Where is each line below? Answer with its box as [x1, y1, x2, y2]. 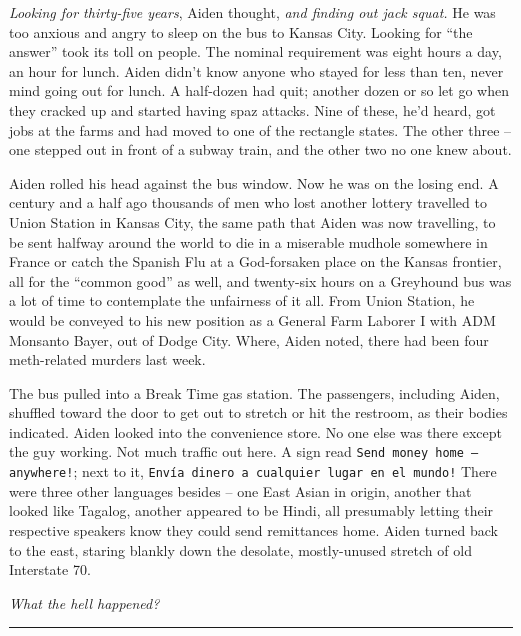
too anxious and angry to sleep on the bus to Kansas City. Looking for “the [9, 21, 473, 42]
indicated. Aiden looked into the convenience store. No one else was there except [9, 421, 502, 442]
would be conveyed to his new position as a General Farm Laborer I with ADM [9, 309, 496, 330]
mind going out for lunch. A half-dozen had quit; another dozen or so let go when [9, 80, 509, 101]
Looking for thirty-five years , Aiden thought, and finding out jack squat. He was [9, 2, 496, 22]
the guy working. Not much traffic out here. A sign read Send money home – [9, 441, 479, 462]
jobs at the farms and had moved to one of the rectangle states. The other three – [9, 119, 512, 140]
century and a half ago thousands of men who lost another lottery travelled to [9, 192, 487, 213]
